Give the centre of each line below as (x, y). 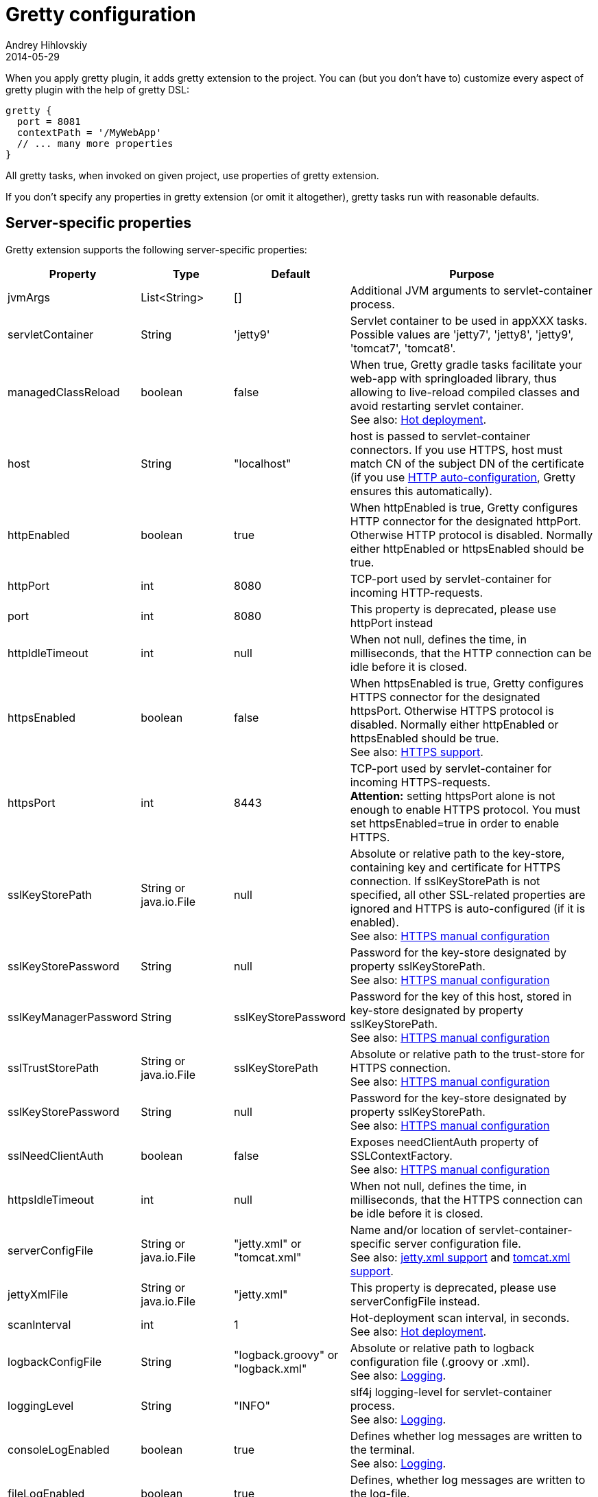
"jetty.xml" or (268, 1243)
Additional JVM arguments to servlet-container (471, 290)
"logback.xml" (271, 1368)
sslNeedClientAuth (56, 1155)
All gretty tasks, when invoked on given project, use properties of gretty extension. (192, 175)
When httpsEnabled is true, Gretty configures (467, 683)
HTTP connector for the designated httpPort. (466, 521)
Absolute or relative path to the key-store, (457, 853)
